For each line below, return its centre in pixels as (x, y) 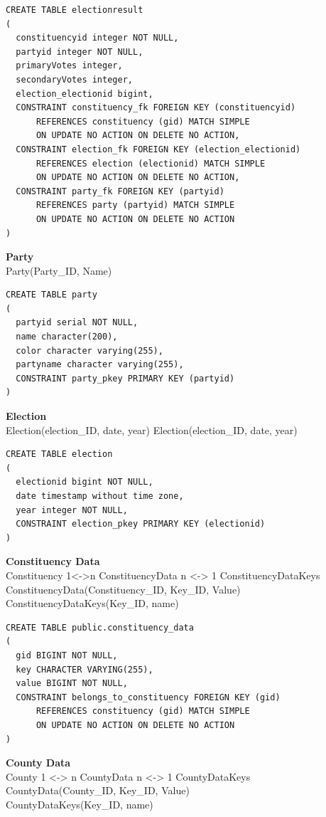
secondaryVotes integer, (74, 79)
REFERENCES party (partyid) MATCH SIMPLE (135, 205)
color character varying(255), (89, 350)
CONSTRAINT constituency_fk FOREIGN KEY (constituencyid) (156, 108)
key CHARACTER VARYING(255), (85, 669)
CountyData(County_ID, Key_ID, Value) (98, 790)
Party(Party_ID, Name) (59, 270)
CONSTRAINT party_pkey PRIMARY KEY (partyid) (125, 378)
